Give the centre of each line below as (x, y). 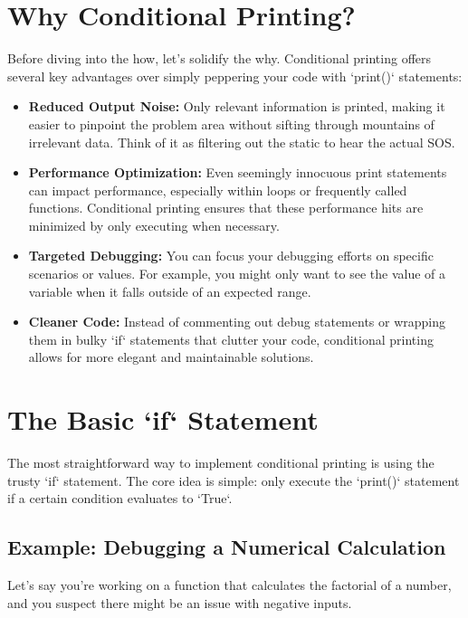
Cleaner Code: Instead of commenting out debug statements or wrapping (237, 322)
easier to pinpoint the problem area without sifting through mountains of (231, 124)
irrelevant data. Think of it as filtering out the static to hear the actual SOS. (242, 142)
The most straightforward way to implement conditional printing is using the (221, 463)
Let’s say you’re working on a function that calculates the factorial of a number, (229, 585)
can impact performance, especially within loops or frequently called (218, 190)
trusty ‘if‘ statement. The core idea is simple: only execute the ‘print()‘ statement (234, 480)
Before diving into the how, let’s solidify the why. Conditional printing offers (220, 58)
